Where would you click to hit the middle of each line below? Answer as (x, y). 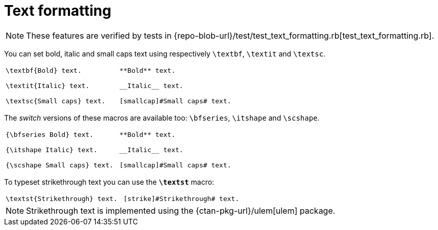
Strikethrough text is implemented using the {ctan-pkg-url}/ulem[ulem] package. (181, 210)
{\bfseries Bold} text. (50, 134)
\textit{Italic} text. (48, 85)
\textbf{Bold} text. (44, 70)
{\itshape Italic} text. (52, 150)
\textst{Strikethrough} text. (62, 198)
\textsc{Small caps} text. (56, 101)
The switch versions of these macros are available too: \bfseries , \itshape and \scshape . (162, 118)
